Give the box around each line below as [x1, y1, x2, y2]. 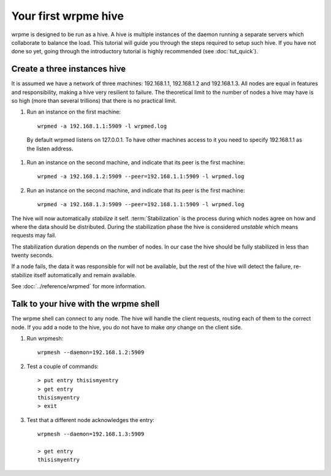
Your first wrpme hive [11, 9, 124, 23]
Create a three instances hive [11, 64, 126, 74]
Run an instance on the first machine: [26, 108, 121, 116]
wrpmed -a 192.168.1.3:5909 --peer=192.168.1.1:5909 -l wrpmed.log [37, 201, 245, 208]
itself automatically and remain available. [34, 271, 137, 278]
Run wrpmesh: [26, 334, 64, 342]
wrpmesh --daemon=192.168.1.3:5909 [37, 431, 145, 438]
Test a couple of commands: [26, 363, 99, 370]
